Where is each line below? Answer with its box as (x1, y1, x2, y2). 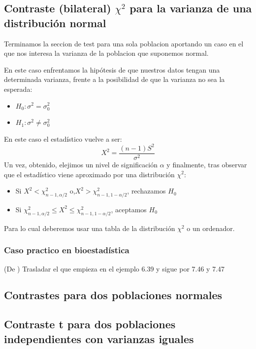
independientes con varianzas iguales (4, 331, 194, 346)
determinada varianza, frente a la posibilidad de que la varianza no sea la (4, 74, 225, 84)
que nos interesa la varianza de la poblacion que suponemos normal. (4, 48, 209, 58)
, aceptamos (111, 204, 147, 214)
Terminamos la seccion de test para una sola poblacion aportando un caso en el (4, 38, 244, 48)
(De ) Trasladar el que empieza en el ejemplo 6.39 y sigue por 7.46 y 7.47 (4, 263, 225, 273)
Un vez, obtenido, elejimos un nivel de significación (4, 159, 158, 169)
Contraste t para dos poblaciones (4, 316, 176, 332)
